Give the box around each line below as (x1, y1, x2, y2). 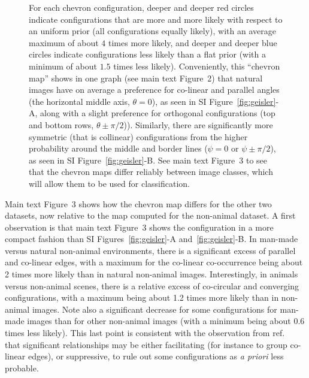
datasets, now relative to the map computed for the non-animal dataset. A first (5, 209, 296, 222)
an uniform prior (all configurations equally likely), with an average (29, 25, 276, 37)
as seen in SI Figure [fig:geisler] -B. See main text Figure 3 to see (29, 153, 268, 166)
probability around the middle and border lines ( (29, 142, 208, 155)
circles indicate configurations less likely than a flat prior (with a (29, 48, 266, 61)
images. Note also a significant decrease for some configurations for (32, 303, 277, 315)
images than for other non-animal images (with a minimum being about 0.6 (27, 315, 305, 327)
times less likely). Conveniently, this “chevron (113, 59, 280, 72)
